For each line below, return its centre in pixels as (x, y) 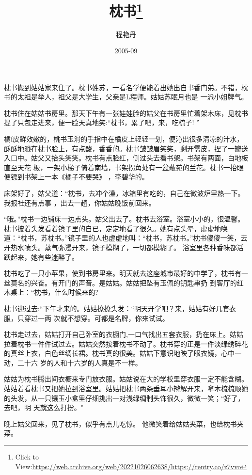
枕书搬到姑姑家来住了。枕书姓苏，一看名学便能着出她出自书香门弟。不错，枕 (126, 87)
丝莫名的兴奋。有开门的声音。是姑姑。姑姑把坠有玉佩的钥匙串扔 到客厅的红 (124, 282)
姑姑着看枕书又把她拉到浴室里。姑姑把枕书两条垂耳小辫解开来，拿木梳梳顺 (123, 388)
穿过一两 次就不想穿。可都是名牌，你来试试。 (96, 318)
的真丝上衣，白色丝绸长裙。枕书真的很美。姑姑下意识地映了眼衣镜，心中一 (123, 353)
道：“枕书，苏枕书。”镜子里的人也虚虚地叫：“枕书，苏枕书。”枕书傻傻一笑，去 (126, 238)
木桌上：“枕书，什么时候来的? (51, 292)
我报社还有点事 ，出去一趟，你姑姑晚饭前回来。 (80, 202)
